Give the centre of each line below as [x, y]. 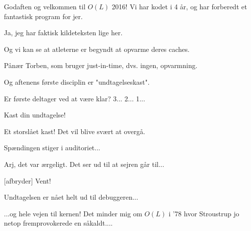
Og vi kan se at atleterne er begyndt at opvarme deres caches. [97, 49]
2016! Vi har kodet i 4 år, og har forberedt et [179, 6]
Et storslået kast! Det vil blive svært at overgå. [75, 131]
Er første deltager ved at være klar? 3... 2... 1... [75, 98]
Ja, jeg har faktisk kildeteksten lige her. [63, 33]
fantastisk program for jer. [43, 16]
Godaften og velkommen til [45, 6]
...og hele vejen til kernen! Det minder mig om [73, 213]
